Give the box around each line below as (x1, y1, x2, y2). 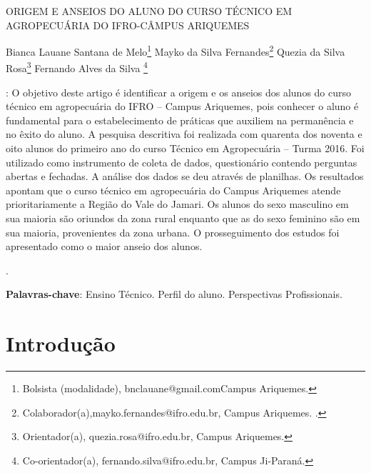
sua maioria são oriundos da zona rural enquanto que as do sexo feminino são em (6, 211, 360, 226)
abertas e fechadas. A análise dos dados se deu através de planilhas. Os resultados (6, 169, 364, 184)
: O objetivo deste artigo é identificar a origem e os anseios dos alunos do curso (6, 84, 352, 99)
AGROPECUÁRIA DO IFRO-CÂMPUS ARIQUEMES (6, 17, 250, 32)
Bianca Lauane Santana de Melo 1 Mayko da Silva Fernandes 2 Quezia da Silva (6, 42, 345, 59)
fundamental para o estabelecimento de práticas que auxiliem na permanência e (6, 112, 354, 127)
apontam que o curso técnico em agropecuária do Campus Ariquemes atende (6, 182, 341, 197)
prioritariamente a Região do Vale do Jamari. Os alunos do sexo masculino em (6, 196, 349, 211)
